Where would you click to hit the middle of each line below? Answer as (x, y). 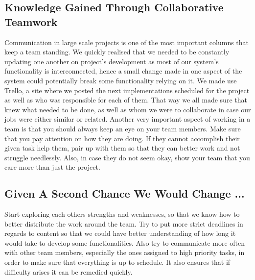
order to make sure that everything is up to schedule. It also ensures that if (117, 262)
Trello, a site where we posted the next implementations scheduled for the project (127, 90)
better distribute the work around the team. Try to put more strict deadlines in (124, 223)
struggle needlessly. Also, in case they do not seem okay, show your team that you (127, 157)
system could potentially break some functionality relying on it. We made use (121, 80)
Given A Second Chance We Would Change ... (125, 193)
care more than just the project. (52, 167)
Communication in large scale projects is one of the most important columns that (127, 42)
